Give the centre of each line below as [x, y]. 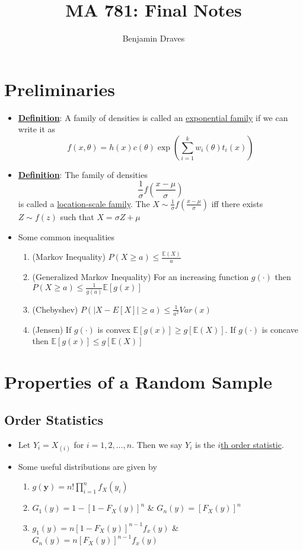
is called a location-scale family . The [84, 203]
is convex [114, 329]
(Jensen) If [52, 329]
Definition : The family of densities [83, 174]
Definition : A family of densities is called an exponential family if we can [153, 117]
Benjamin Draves [154, 38]
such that [77, 216]
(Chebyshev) [55, 309]
